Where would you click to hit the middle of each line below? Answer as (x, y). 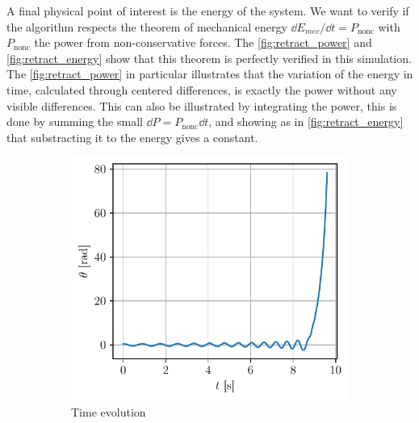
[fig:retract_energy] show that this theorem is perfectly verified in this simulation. (209, 58)
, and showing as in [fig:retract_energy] (306, 121)
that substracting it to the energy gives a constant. (132, 137)
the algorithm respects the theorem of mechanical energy (147, 26)
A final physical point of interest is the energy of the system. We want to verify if (208, 10)
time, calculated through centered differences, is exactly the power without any (202, 89)
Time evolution (109, 411)
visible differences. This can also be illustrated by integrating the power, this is (202, 105)
